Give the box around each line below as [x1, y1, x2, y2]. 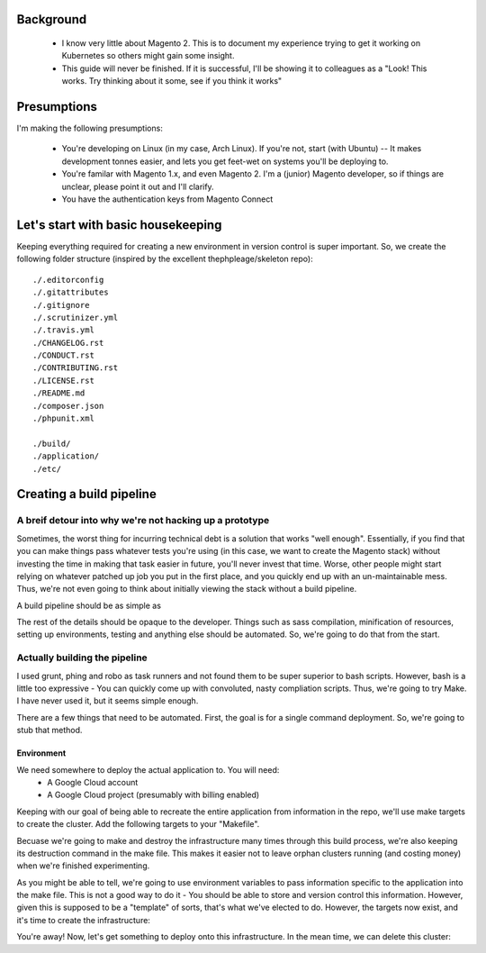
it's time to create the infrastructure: [16, 914, 150, 925]
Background [16, 12, 87, 27]
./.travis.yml [32, 325, 94, 335]
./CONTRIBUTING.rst [32, 363, 119, 373]
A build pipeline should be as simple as [16, 600, 162, 611]
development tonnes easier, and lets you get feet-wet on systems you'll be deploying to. [61, 156, 389, 167]
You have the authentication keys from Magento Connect [61, 194, 274, 204]
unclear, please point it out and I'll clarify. [61, 181, 215, 192]
